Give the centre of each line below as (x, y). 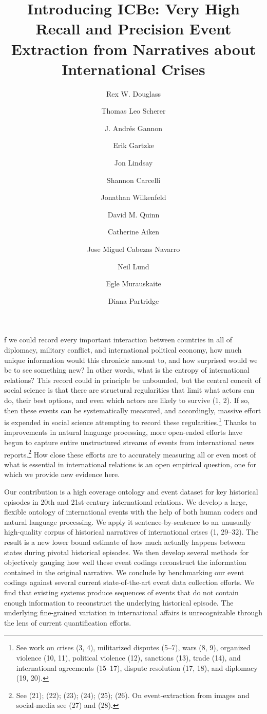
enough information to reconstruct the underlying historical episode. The (119, 602)
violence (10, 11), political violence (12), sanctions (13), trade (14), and (128, 657)
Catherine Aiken (133, 232)
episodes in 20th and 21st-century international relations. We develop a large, (126, 501)
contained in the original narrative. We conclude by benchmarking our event (124, 572)
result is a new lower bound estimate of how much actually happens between (125, 542)
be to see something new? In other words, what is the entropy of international (127, 370)
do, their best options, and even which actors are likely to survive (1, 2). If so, (127, 400)
